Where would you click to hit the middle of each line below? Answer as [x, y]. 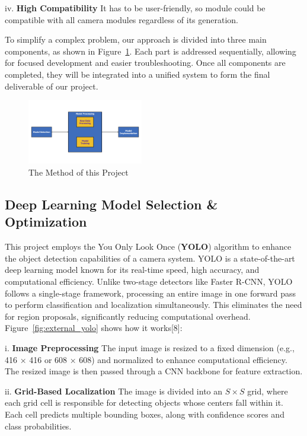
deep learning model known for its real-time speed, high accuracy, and [132, 270]
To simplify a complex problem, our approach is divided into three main [136, 39]
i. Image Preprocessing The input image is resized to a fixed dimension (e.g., [150, 348]
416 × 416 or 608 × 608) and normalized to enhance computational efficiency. [146, 359]
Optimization [46, 222]
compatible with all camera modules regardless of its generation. [122, 19]
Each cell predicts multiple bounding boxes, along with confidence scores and [145, 414]
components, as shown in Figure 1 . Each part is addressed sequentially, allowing [151, 51]
